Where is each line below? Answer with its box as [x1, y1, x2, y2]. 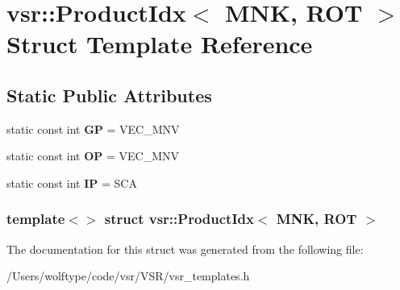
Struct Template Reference [6, 27, 313, 60]
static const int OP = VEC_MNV [6, 147, 180, 164]
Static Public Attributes [6, 82, 212, 107]
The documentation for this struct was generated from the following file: [6, 240, 364, 257]
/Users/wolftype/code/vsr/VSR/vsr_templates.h [6, 267, 250, 284]
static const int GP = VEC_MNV [6, 120, 180, 137]
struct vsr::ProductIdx [104, 209, 254, 229]
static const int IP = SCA [6, 174, 137, 191]
